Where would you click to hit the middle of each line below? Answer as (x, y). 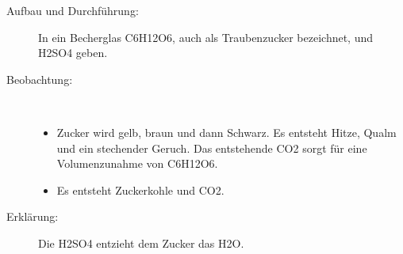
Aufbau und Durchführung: (73, 10)
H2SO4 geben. (73, 53)
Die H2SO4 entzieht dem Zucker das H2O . (141, 243)
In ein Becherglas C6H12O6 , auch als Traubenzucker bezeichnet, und (206, 37)
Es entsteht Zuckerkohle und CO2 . (140, 190)
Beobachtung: (40, 79)
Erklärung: (33, 216)
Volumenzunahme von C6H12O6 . (137, 163)
